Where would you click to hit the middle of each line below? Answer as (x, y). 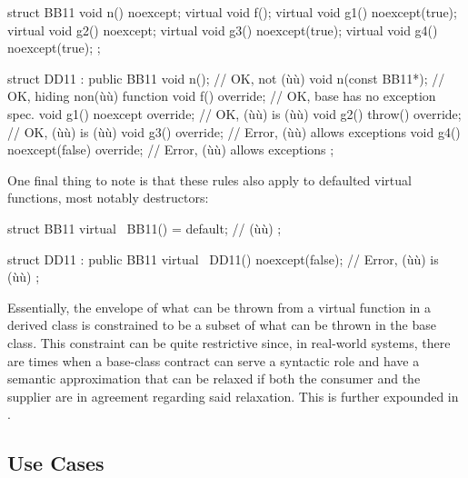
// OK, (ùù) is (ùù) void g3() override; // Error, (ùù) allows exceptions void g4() (234, 131)
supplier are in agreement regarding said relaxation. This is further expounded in (233, 396)
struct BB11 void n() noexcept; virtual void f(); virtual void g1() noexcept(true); (232, 12)
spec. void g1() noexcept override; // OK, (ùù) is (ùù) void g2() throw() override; (234, 113)
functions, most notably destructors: (108, 198)
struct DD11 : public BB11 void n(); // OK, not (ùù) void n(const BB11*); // (226, 78)
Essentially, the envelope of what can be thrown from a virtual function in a (219, 307)
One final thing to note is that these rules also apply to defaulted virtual (209, 179)
